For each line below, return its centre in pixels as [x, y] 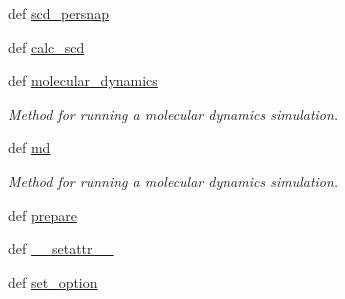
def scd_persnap [58, 13]
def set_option [53, 281]
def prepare [42, 214]
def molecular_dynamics [83, 80]
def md [29, 147]
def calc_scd [46, 46]
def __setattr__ [61, 248]
